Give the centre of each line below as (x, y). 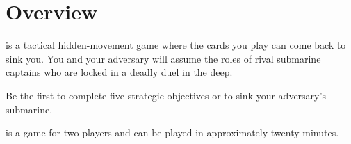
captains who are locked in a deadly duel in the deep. (119, 72)
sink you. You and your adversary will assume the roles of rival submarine (163, 58)
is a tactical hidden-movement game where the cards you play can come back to (176, 45)
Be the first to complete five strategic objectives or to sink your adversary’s (166, 95)
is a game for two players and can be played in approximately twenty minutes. (172, 133)
